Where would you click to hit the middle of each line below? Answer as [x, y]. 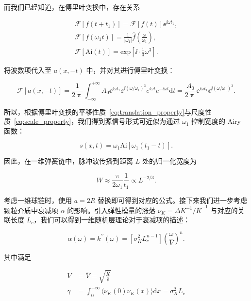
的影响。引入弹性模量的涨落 [111, 210]
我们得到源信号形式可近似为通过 [129, 121]
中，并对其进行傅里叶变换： [130, 70]
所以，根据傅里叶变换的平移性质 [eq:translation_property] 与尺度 [104, 111]
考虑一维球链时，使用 [38, 200]
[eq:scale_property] [43, 121]
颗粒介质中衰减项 [31, 210]
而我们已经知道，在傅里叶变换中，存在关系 [72, 7]
